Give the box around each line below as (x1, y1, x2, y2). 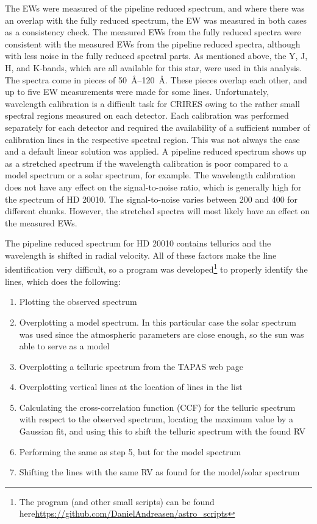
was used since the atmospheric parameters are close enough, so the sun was (19, 327, 304, 340)
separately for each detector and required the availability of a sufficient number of (5, 121, 310, 133)
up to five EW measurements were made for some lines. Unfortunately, (5, 85, 269, 98)
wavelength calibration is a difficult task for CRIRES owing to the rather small (5, 97, 300, 110)
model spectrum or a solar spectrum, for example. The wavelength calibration (5, 169, 296, 181)
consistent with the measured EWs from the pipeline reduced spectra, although (5, 37, 301, 50)
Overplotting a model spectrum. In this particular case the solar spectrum (19, 315, 296, 328)
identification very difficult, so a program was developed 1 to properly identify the (5, 261, 308, 276)
